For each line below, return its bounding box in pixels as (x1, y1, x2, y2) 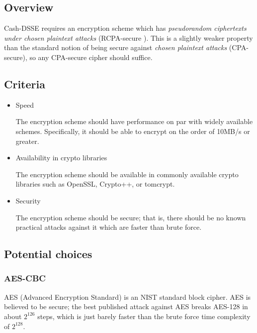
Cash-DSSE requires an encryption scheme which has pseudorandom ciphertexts (4, 23, 247, 33)
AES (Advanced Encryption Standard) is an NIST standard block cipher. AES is (4, 291, 251, 302)
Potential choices (4, 246, 92, 262)
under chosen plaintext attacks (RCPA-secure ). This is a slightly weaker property (4, 32, 253, 43)
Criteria (4, 76, 45, 91)
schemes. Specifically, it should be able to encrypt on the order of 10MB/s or (15, 126, 250, 136)
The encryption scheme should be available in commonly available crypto (15, 169, 239, 179)
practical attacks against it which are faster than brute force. (15, 222, 202, 232)
